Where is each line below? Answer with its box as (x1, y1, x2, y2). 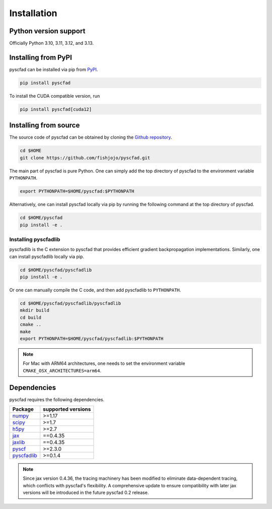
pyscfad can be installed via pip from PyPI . (9, 66, 98, 73)
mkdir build (20, 307, 50, 313)
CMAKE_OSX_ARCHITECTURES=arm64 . (23, 367, 102, 373)
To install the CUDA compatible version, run (9, 93, 100, 99)
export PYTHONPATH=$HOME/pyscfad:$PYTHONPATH (20, 188, 134, 194)
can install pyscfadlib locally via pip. (9, 253, 84, 260)
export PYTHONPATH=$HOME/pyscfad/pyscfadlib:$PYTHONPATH (20, 336, 164, 341)
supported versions (43, 406, 91, 413)
